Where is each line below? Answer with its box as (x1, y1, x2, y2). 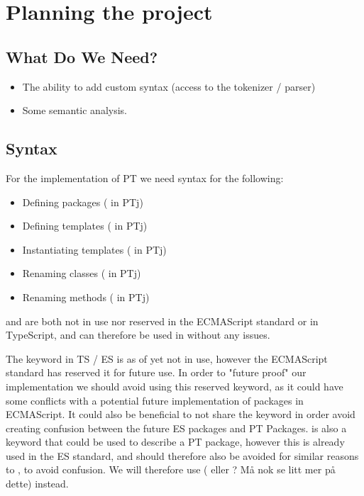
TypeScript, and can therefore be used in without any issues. (6, 327, 270, 342)
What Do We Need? (6, 45, 158, 67)
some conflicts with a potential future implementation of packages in (6, 393, 304, 407)
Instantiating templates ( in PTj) (22, 242, 167, 257)
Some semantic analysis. (22, 103, 128, 118)
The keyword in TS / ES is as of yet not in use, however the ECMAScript (6, 351, 328, 366)
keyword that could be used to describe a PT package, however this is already (6, 434, 345, 449)
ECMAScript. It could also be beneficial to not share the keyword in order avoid (6, 407, 355, 422)
